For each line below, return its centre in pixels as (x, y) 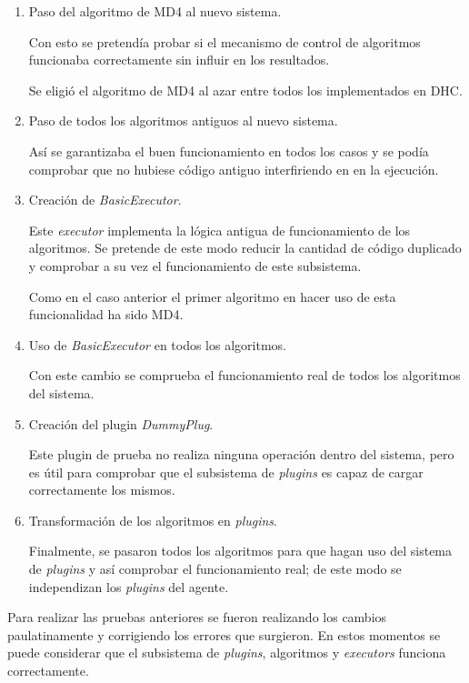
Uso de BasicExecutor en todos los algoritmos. (157, 344)
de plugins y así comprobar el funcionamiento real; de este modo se (215, 569)
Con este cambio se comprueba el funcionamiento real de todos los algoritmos (244, 375)
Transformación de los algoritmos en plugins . (153, 520)
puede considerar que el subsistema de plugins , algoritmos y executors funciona (227, 653)
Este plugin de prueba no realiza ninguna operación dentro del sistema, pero (241, 454)
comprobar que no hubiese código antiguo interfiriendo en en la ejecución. (234, 169)
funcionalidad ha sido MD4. (106, 314)
